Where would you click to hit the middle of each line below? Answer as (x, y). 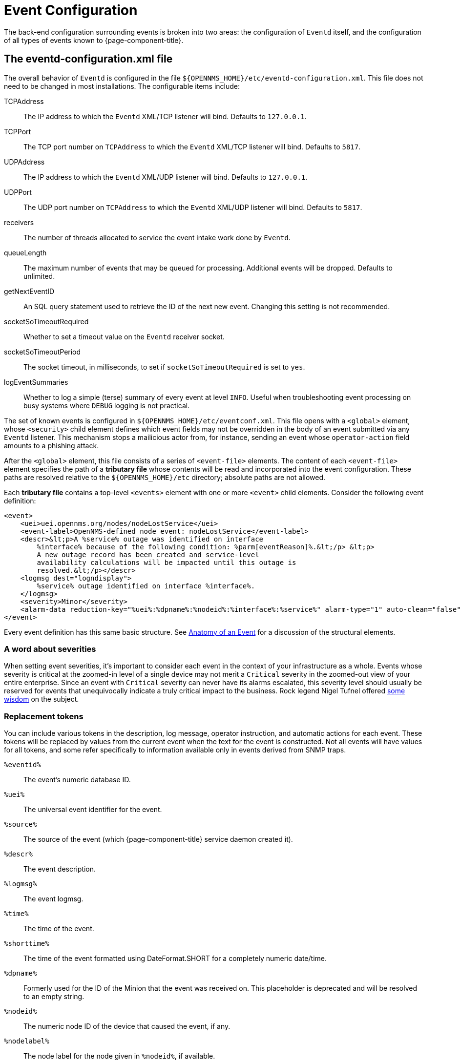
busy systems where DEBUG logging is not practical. (107, 405)
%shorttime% (27, 944)
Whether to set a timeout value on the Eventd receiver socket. (124, 336)
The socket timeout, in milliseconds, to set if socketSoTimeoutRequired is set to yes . (164, 367)
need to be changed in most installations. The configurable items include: (122, 86)
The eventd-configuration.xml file (88, 59)
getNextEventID (29, 291)
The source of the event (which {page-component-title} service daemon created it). (158, 839)
